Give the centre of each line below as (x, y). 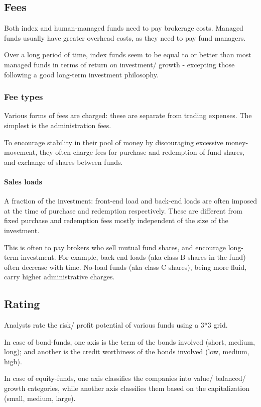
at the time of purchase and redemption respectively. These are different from (123, 210)
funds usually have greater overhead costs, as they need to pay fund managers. (125, 37)
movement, (21, 152)
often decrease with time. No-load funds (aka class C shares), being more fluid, (125, 267)
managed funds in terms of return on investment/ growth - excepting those (119, 64)
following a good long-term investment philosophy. (81, 74)
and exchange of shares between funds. (63, 162)
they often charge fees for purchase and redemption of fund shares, (142, 152)
